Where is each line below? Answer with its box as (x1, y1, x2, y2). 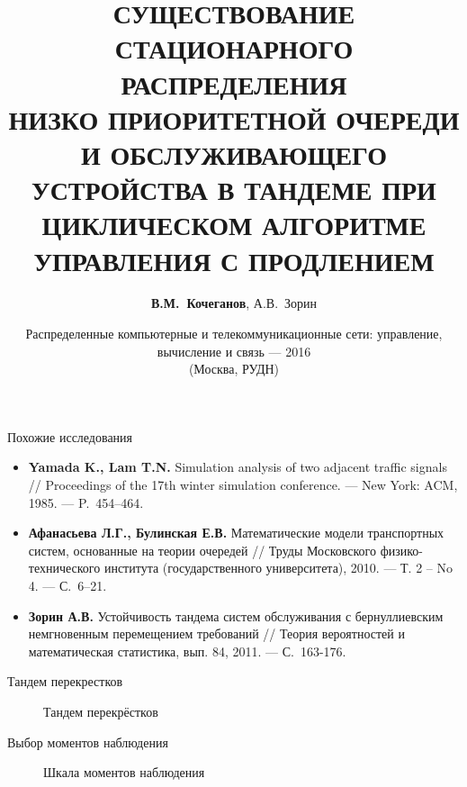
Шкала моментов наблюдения (43, 763, 205, 782)
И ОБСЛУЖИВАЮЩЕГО (81, 135, 387, 172)
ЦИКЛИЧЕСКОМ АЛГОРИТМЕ (41, 206, 427, 243)
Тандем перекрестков (7, 672, 123, 691)
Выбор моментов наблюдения (7, 732, 168, 751)
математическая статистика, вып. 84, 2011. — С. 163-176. (28, 641, 346, 660)
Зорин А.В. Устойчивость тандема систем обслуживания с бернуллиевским (28, 606, 444, 625)
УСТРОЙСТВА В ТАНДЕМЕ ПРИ (31, 171, 436, 208)
